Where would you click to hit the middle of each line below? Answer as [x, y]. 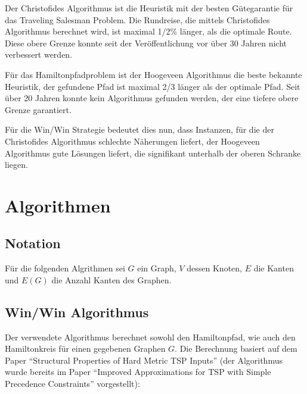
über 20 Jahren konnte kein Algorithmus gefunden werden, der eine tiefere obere [152, 98]
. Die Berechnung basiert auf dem [236, 348]
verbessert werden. [39, 54]
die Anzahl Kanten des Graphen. [111, 279]
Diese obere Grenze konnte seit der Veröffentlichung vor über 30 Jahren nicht [146, 43]
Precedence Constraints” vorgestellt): [72, 384]
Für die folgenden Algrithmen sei [65, 268]
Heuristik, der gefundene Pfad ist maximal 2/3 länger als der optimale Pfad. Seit [153, 86]
